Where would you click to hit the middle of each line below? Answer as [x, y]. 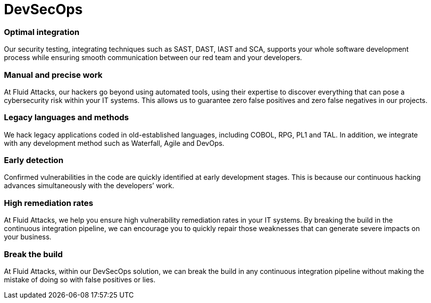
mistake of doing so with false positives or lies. [80, 279]
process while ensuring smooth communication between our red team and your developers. [153, 58]
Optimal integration [42, 32]
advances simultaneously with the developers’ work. [89, 186]
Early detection [34, 160]
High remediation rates [49, 203]
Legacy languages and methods [66, 118]
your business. [28, 237]
